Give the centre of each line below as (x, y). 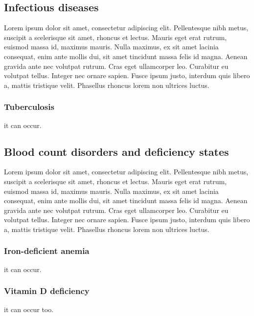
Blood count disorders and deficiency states (116, 151)
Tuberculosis (29, 107)
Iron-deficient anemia (47, 251)
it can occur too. (29, 309)
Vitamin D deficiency (47, 291)
